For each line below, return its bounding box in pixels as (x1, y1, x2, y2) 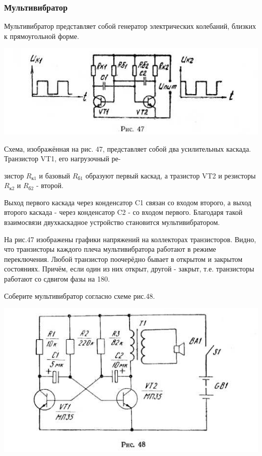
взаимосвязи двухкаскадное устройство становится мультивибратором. (4, 217, 220, 227)
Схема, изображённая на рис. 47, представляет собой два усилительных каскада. (4, 143, 251, 154)
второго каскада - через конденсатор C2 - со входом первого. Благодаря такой (4, 207, 243, 217)
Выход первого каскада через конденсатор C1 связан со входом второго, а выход (4, 197, 251, 207)
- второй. (36, 180, 63, 191)
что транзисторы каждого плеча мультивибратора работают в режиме (4, 244, 216, 254)
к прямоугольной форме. (4, 30, 79, 41)
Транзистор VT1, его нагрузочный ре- (4, 153, 121, 164)
